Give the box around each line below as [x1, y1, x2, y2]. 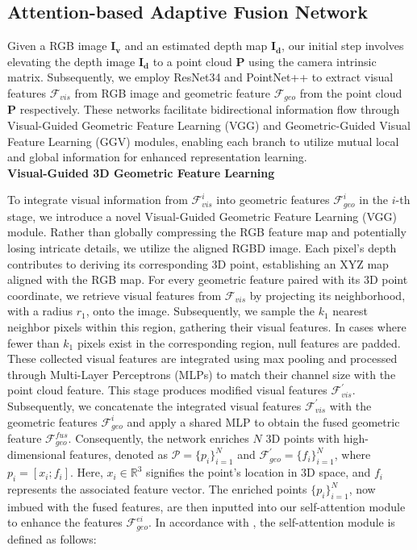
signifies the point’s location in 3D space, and [146, 464, 371, 481]
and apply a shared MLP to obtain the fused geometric [127, 413, 400, 430]
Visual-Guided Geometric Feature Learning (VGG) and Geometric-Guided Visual [7, 117, 411, 134]
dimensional [7, 446, 66, 463]
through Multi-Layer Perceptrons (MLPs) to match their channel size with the [7, 365, 396, 382]
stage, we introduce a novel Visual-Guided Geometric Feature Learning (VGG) [7, 207, 397, 224]
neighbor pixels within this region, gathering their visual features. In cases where [7, 319, 407, 335]
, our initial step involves [281, 37, 404, 54]
